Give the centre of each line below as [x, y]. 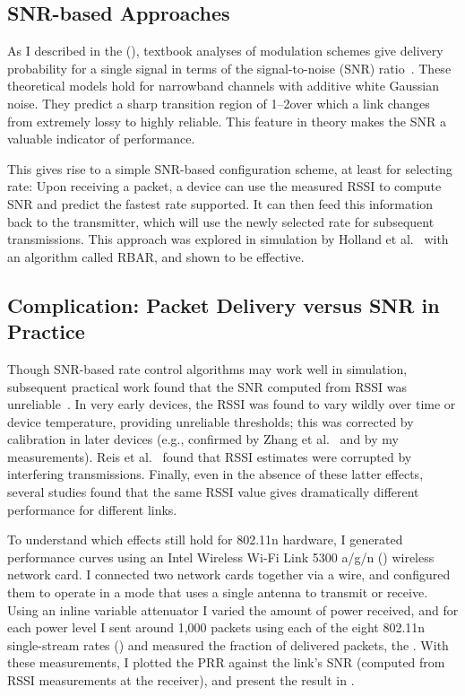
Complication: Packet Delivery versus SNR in [224, 304]
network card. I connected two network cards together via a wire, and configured [229, 574]
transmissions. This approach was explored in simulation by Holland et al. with [228, 239]
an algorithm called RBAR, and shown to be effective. [156, 256]
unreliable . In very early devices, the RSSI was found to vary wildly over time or [232, 404]
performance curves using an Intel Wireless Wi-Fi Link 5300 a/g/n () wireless [221, 557]
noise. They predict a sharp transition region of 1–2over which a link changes [219, 103]
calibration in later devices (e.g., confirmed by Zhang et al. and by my [203, 439]
